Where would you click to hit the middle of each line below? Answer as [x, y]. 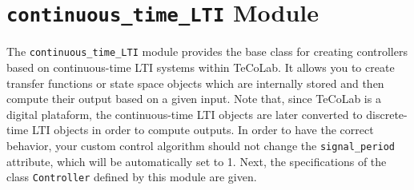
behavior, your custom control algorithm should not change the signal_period [201, 145]
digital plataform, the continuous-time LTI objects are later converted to [185, 114]
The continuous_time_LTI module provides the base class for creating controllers [207, 51]
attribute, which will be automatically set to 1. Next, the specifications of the [197, 161]
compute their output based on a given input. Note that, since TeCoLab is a [194, 99]
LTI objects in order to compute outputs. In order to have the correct [203, 130]
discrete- [387, 114]
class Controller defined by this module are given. [132, 177]
